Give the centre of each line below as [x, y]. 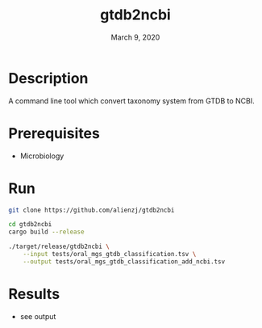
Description [48, 78]
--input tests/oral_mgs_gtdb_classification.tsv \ [110, 254]
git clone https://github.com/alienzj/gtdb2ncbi [91, 210]
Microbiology [42, 156]
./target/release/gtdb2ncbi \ [59, 247]
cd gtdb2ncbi [30, 225]
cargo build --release [46, 232]
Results [34, 294]
